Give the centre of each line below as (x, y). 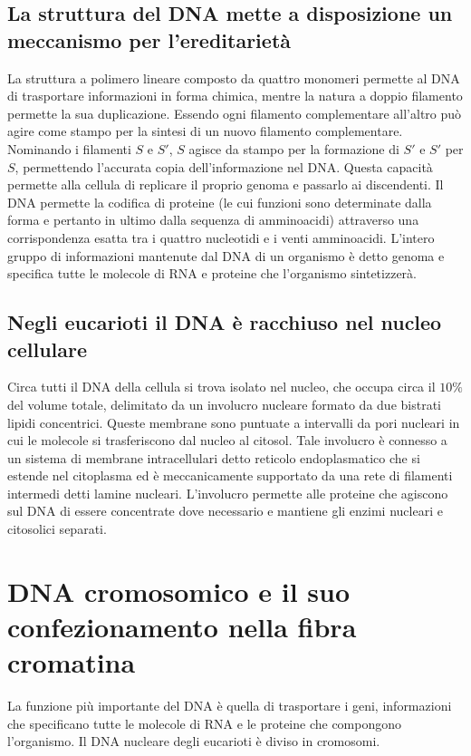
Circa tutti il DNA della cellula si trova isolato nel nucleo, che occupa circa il (221, 387)
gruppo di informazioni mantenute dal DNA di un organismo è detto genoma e (226, 255)
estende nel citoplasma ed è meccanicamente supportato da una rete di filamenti (230, 475)
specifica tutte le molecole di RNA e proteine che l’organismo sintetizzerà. (212, 273)
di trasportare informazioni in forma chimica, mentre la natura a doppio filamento (235, 96)
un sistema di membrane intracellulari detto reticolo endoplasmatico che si (214, 457)
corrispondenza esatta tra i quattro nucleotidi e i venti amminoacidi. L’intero (221, 237)
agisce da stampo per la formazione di (294, 148)
